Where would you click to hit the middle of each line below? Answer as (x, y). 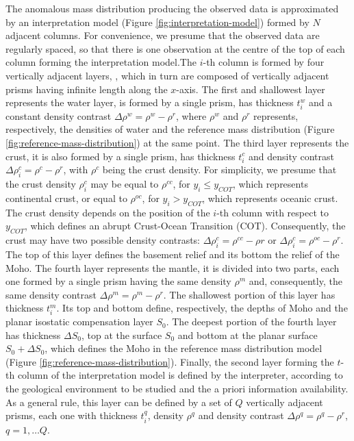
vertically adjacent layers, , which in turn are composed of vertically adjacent (167, 75)
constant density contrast (59, 115)
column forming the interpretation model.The (101, 62)
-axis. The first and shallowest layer (251, 89)
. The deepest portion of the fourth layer (251, 322)
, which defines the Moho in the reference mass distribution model (184, 348)
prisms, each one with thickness (72, 415)
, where (191, 115)
